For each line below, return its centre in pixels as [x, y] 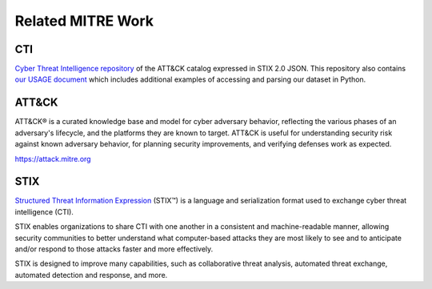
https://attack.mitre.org [53, 159]
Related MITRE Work [84, 21]
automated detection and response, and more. [91, 275]
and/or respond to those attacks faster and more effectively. [114, 249]
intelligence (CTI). [44, 211]
